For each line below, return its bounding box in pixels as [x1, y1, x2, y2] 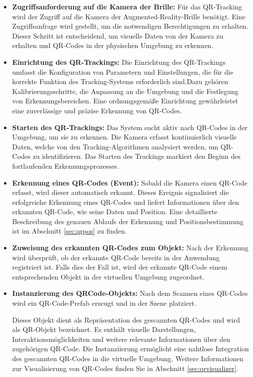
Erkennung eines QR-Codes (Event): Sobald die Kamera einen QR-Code [12, 177, 248, 188]
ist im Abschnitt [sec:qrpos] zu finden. [12, 226, 127, 236]
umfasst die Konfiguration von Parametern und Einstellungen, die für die [12, 66, 233, 77]
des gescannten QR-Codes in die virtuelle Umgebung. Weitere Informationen [12, 353, 244, 363]
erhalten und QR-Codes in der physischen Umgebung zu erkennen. [12, 40, 214, 50]
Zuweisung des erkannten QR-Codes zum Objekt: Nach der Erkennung [12, 242, 249, 253]
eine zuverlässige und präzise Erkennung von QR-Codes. [12, 105, 182, 115]
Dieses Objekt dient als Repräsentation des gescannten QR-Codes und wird [12, 314, 240, 325]
